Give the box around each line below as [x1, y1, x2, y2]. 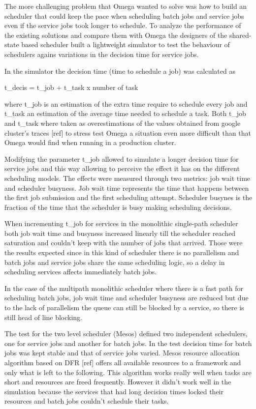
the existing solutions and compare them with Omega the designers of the [4, 29, 227, 40]
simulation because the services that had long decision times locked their [4, 386, 224, 396]
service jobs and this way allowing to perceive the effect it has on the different [4, 163, 240, 174]
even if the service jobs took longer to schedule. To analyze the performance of [4, 20, 241, 30]
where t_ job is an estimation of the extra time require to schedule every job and [4, 98, 248, 109]
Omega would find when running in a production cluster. [4, 137, 176, 147]
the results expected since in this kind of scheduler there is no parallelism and [4, 247, 239, 258]
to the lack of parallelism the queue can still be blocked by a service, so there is [4, 302, 244, 313]
